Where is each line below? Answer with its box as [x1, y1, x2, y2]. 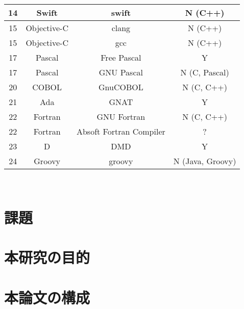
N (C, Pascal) [180, 66, 229, 78]
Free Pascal [101, 51, 141, 63]
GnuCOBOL [99, 81, 143, 93]
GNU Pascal [99, 66, 143, 78]
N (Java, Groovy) [173, 155, 236, 167]
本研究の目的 [4, 247, 90, 268]
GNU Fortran [96, 111, 145, 122]
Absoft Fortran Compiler [76, 125, 165, 137]
